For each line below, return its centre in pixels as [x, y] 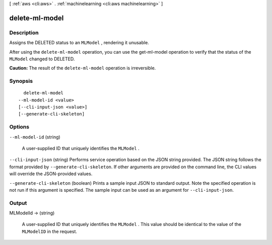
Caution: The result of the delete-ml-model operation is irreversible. [83, 68]
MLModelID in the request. [50, 231]
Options [19, 127]
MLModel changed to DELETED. [42, 59]
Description [24, 33]
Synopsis [21, 81]
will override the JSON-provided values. [51, 174]
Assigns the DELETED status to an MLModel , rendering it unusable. [79, 43]
